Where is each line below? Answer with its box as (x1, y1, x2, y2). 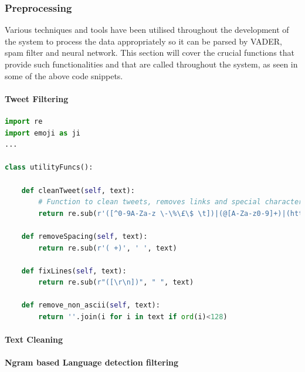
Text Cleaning (5, 333, 63, 346)
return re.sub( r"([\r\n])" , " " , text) (38, 278, 194, 287)
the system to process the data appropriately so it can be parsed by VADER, (5, 35, 282, 47)
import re (5, 117, 43, 126)
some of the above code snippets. (5, 69, 123, 82)
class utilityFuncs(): (5, 163, 93, 172)
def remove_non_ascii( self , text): (21, 301, 160, 310)
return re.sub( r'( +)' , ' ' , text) (38, 244, 177, 252)
